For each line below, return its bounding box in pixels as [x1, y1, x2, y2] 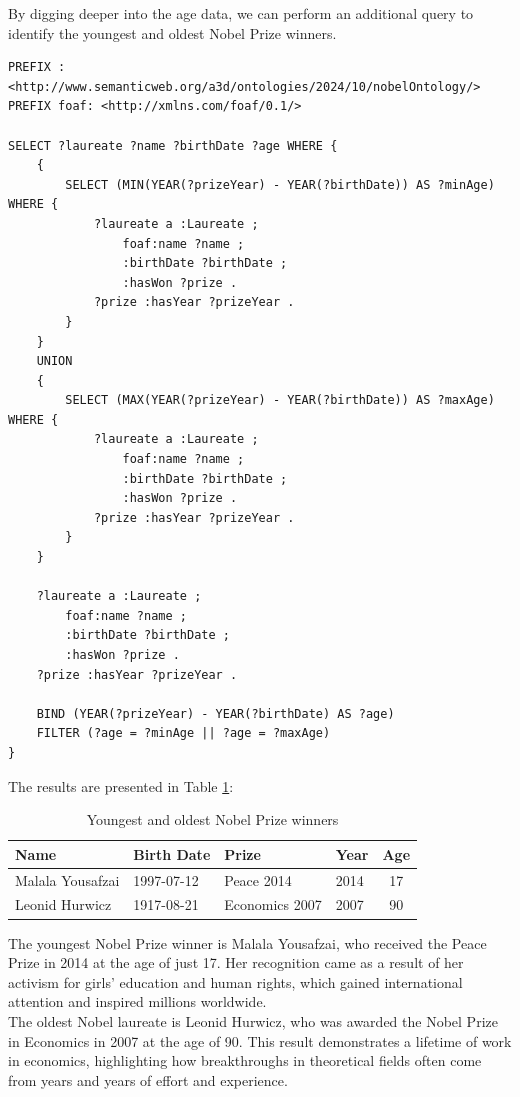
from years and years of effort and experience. [8, 1069, 288, 1090]
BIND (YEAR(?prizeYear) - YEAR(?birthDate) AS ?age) [36, 706, 395, 721]
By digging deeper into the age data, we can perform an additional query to [8, 3, 474, 23]
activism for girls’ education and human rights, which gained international [8, 971, 463, 992]
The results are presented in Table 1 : [8, 775, 234, 796]
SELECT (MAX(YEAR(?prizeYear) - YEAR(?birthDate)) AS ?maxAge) [65, 393, 495, 408]
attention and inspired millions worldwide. [8, 991, 267, 1012]
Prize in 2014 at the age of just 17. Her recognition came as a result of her [8, 952, 464, 973]
